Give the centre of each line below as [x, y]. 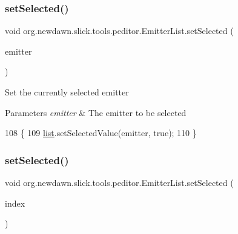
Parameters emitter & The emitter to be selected [96, 112]
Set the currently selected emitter [67, 92]
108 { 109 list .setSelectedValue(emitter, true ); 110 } [101, 133]
